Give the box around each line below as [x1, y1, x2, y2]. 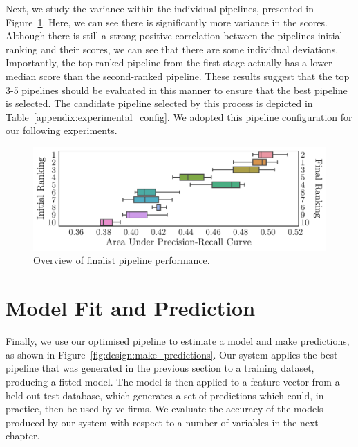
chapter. [6, 428, 40, 443]
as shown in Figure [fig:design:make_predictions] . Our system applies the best [6, 347, 338, 361]
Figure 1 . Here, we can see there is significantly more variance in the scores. [6, 15, 328, 29]
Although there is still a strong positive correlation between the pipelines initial [6, 28, 343, 43]
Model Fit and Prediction [6, 294, 256, 322]
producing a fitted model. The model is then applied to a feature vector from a [6, 374, 340, 388]
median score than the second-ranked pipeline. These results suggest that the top [6, 68, 350, 83]
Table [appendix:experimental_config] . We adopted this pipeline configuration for [6, 109, 352, 124]
